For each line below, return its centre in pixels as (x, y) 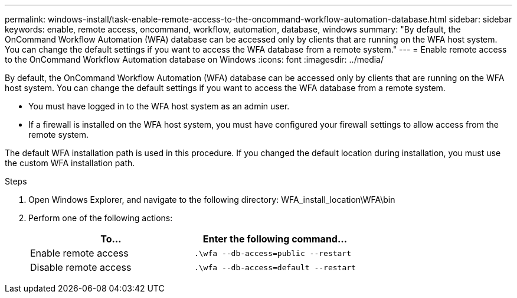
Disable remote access (81, 267)
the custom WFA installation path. (70, 163)
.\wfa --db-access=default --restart (275, 267)
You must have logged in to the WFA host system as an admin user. (159, 106)
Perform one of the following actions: (101, 218)
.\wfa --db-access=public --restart (273, 253)
